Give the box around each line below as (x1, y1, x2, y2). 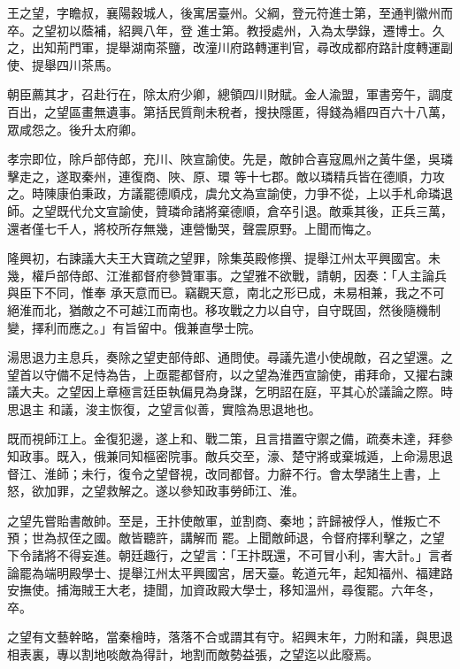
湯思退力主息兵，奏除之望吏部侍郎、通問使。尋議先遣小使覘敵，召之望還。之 (7, 348, 453, 366)
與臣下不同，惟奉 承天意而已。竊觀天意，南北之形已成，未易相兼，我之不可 (7, 283, 445, 302)
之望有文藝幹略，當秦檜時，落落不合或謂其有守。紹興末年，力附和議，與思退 (7, 627, 453, 646)
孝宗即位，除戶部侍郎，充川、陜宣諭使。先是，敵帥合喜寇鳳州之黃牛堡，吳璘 (7, 150, 453, 168)
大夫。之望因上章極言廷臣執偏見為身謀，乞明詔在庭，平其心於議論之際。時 (19, 382, 453, 401)
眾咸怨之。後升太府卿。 (7, 119, 143, 138)
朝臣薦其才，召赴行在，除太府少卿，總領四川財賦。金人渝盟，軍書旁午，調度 (7, 85, 453, 104)
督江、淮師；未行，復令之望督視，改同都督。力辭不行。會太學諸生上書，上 (7, 464, 441, 482)
